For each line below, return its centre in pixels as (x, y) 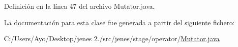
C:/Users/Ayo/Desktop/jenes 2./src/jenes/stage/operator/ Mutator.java (112, 39)
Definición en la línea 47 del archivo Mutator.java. (79, 6)
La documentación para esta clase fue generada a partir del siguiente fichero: (119, 22)
